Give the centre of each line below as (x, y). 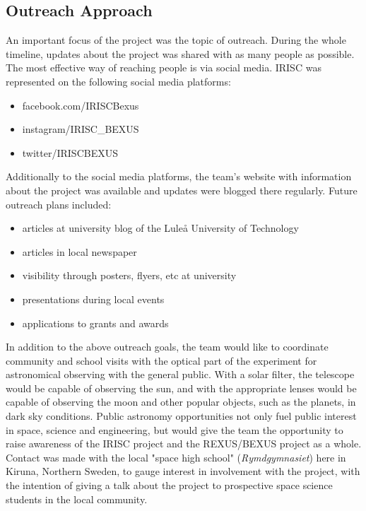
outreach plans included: (59, 204)
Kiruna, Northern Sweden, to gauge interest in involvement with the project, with (183, 471)
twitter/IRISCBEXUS (70, 152)
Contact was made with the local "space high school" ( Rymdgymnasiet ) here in (176, 457)
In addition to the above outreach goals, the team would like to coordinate (167, 347)
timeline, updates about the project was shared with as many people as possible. (180, 53)
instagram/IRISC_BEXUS (81, 129)
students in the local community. (77, 499)
